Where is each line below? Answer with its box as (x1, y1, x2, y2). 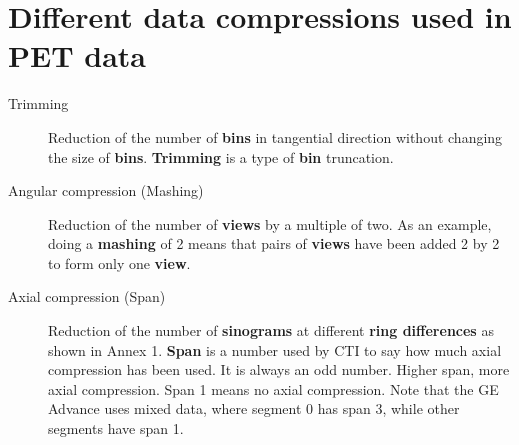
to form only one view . (48, 252, 191, 273)
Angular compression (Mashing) (8, 180, 204, 201)
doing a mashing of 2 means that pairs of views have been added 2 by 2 (48, 233, 500, 254)
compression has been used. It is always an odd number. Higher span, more (48, 359, 510, 380)
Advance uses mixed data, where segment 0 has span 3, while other (48, 398, 460, 419)
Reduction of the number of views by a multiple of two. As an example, (48, 213, 492, 234)
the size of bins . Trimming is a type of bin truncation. (48, 146, 394, 167)
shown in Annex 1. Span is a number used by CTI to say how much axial (48, 339, 502, 360)
